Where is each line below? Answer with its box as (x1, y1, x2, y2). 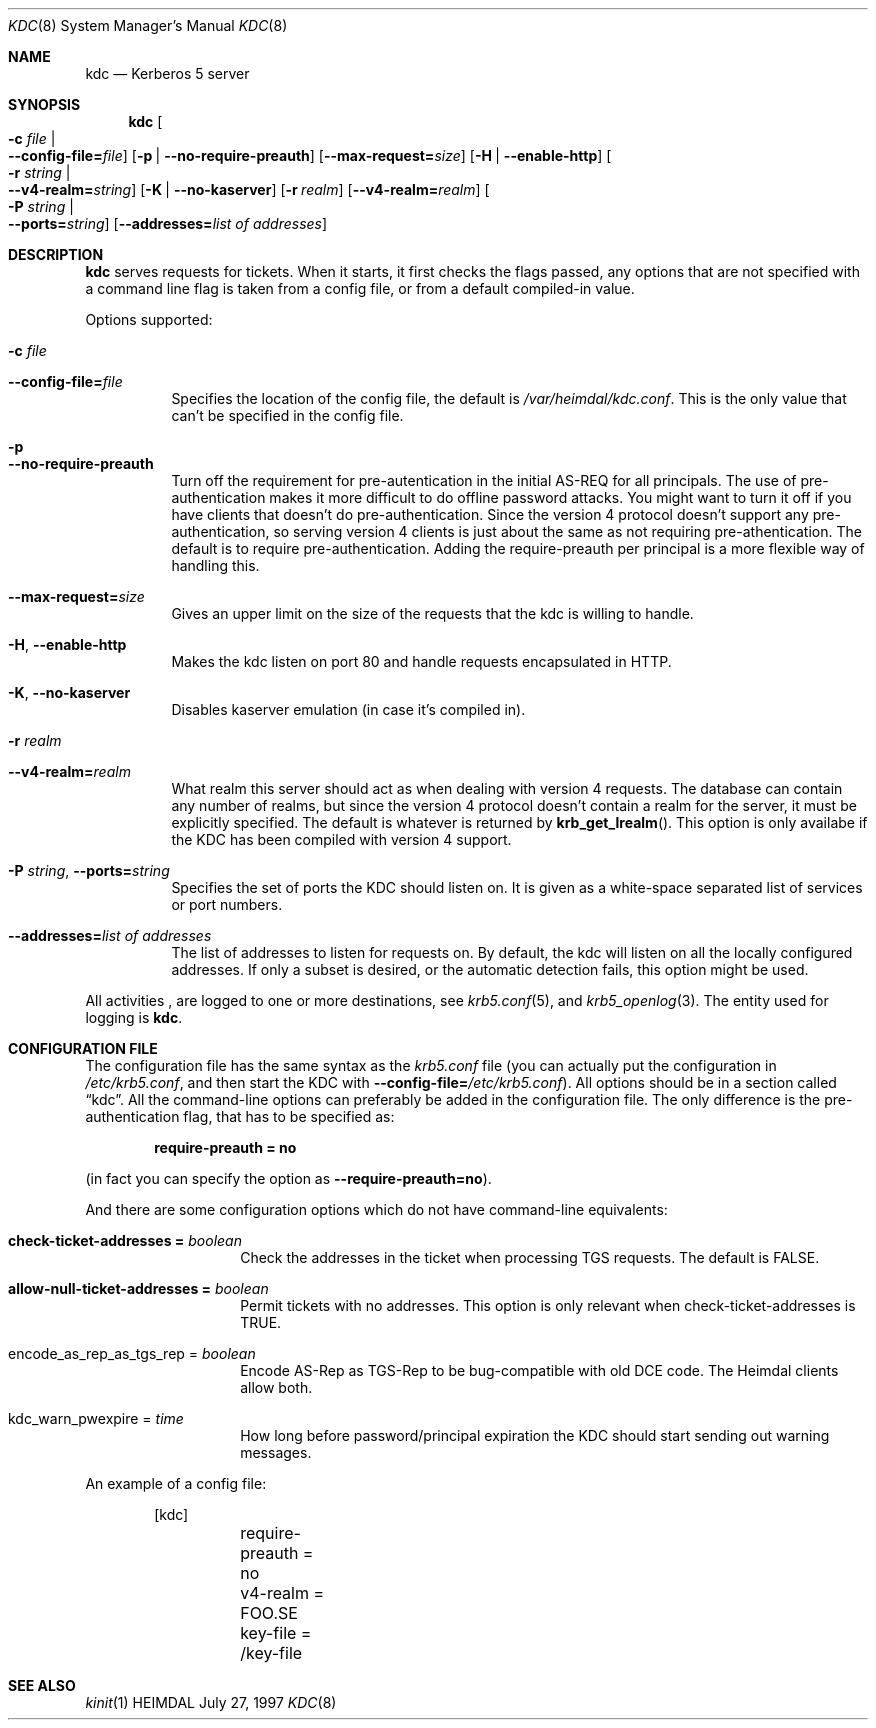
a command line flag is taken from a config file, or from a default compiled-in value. (85, 280, 635, 297)
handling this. (171, 557, 260, 574)
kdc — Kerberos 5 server (85, 65, 250, 82)
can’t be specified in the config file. (171, 407, 404, 424)
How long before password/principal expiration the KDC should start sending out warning (240, 1427, 830, 1444)
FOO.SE (240, 1603, 298, 1623)
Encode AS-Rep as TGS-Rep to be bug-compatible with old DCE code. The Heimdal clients (240, 1362, 839, 1379)
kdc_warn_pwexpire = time (8, 1410, 184, 1427)
